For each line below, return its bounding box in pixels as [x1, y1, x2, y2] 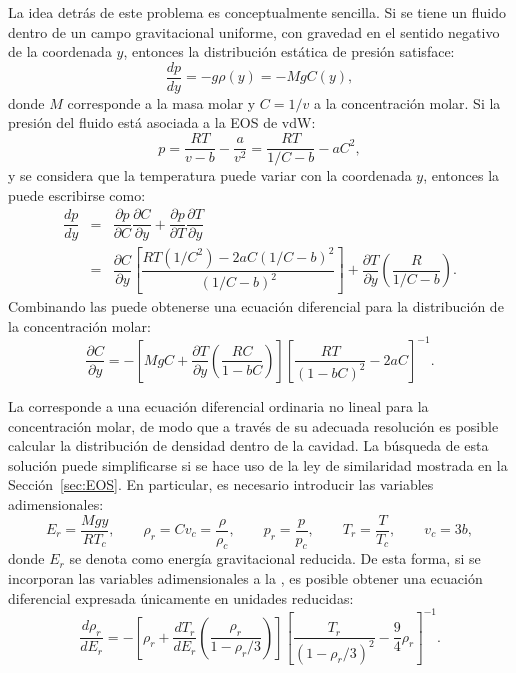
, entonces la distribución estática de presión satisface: [123, 41, 455, 62]
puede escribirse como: [8, 184, 146, 205]
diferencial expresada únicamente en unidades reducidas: [8, 587, 354, 608]
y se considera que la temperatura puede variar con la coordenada [8, 165, 412, 186]
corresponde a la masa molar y [67, 92, 256, 113]
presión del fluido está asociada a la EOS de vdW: [8, 112, 316, 133]
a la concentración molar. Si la [313, 92, 501, 113]
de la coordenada [8, 41, 112, 62]
